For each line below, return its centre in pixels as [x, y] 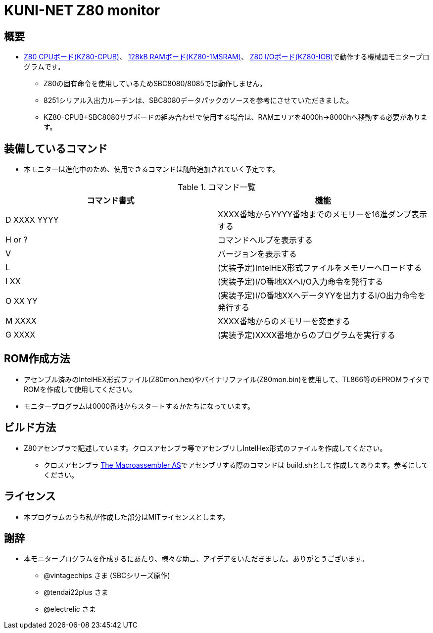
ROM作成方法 [37, 359]
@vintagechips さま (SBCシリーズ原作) [107, 576]
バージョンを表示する [257, 254]
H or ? [17, 240]
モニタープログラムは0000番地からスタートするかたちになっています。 [139, 406]
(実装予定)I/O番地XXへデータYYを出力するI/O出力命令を [322, 296]
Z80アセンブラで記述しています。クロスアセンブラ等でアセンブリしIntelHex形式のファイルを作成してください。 [205, 448]
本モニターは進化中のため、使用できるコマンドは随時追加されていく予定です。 [151, 169]
